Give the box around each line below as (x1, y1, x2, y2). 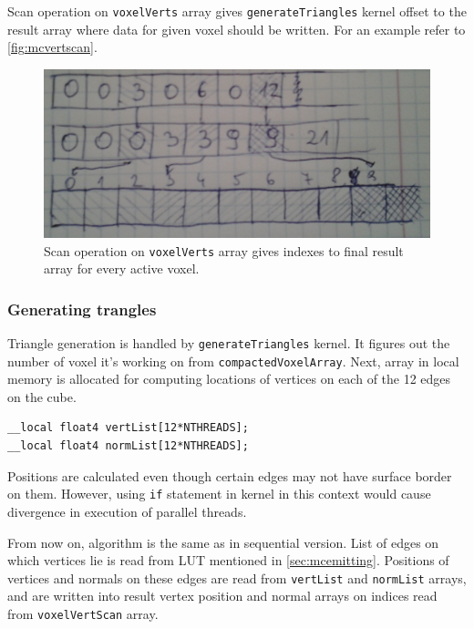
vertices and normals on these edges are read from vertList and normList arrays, (7, 568, 467, 587)
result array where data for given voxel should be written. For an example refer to (7, 19, 466, 38)
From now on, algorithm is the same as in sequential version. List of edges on (7, 532, 439, 552)
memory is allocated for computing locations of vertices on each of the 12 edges (7, 369, 451, 388)
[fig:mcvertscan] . (7, 37, 98, 57)
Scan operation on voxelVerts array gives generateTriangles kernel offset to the (7, 2, 467, 20)
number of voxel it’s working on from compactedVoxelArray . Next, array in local (7, 351, 459, 370)
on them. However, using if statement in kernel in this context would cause (7, 484, 431, 503)
